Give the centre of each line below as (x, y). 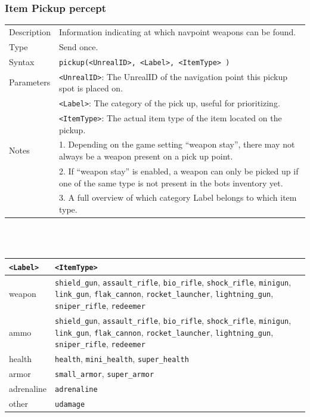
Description (30, 31)
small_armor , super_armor (105, 373)
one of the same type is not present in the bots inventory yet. (171, 183)
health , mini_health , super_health (122, 359)
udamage (70, 404)
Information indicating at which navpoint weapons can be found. (177, 31)
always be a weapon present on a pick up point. (146, 156)
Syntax (22, 61)
